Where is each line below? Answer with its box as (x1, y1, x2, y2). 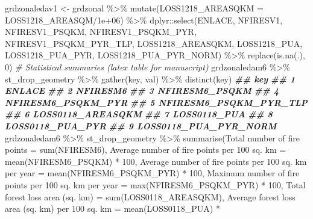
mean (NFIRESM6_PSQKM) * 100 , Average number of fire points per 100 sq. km (5, 155, 307, 167)
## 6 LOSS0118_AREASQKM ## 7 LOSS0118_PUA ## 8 (5, 108, 273, 120)
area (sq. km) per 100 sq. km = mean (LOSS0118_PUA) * (5, 202, 220, 215)
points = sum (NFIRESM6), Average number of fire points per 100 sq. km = (5, 143, 286, 156)
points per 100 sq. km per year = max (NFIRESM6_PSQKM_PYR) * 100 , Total (5, 178, 306, 191)
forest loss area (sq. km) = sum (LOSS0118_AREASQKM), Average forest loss (5, 190, 296, 203)
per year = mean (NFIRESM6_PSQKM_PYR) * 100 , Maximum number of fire (5, 167, 300, 179)
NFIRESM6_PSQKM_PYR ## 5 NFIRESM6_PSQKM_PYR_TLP (5, 96, 308, 108)
